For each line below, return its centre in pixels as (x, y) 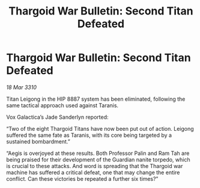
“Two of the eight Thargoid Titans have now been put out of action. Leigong (100, 128)
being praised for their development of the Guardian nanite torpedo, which (98, 159)
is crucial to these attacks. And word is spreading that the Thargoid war (95, 166)
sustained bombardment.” (38, 141)
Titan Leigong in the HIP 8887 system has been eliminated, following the (96, 99)
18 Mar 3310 (22, 87)
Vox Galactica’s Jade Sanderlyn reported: (58, 117)
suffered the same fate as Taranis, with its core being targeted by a (89, 135)
